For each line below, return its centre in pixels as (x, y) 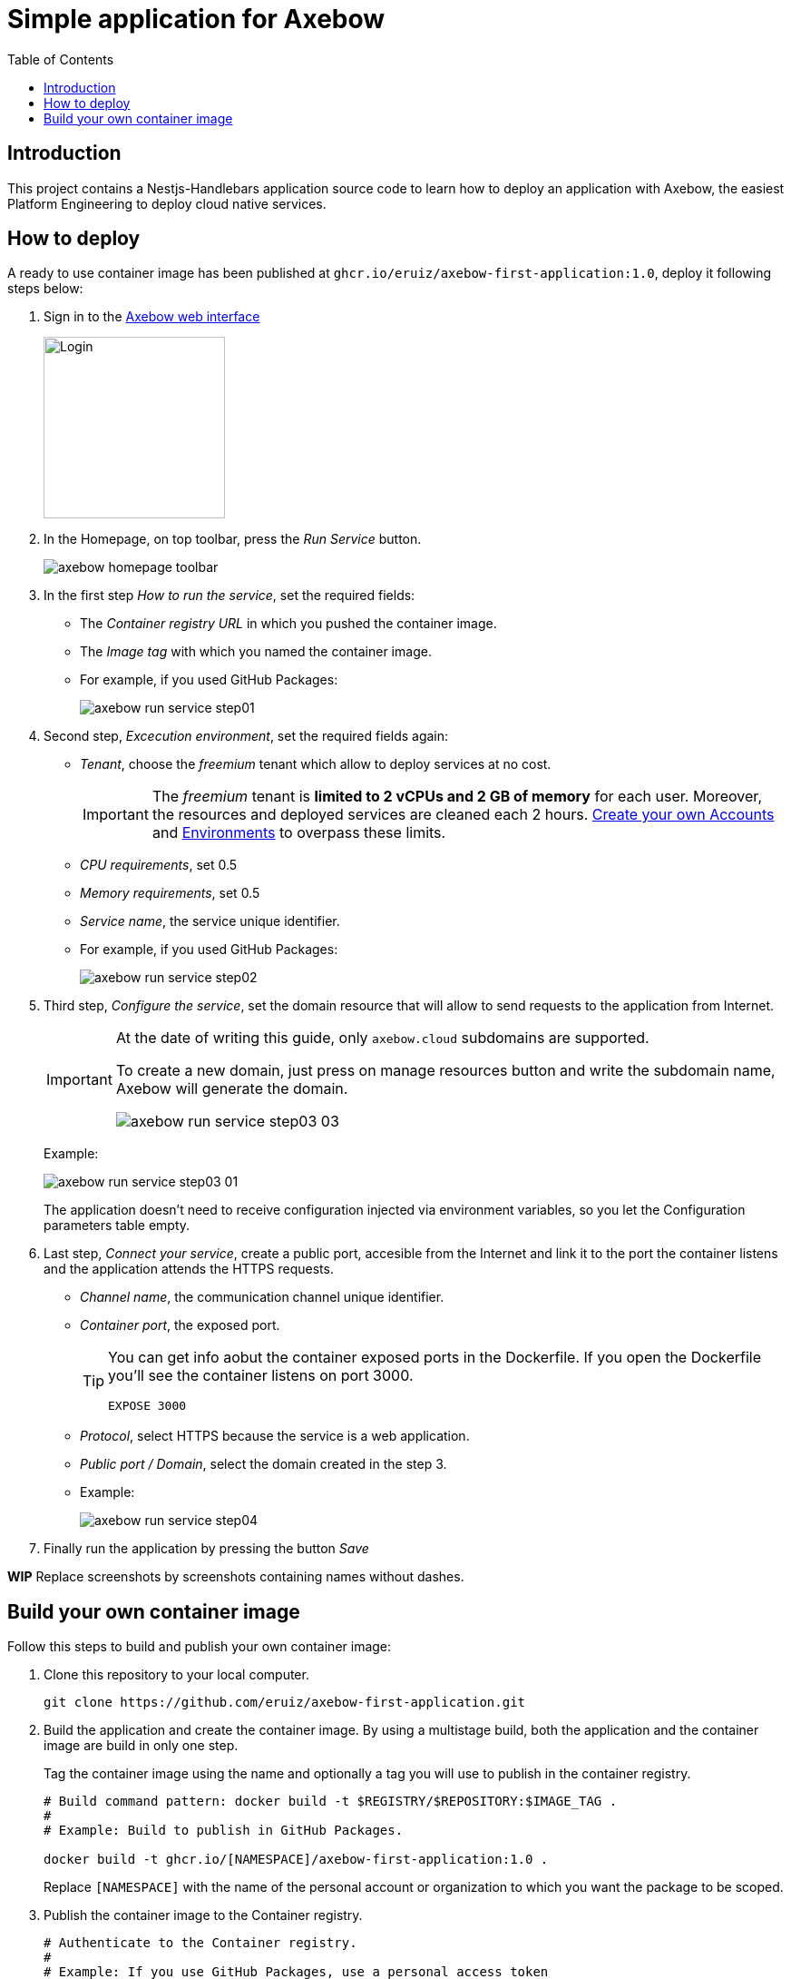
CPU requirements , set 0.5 (159, 865)
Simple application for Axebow (196, 19)
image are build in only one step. (141, 1746)
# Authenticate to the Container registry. (200, 1943)
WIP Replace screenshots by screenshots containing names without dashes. (236, 1577)
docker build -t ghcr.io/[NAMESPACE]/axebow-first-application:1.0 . (296, 1860)
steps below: (45, 289)
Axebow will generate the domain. (232, 1089)
